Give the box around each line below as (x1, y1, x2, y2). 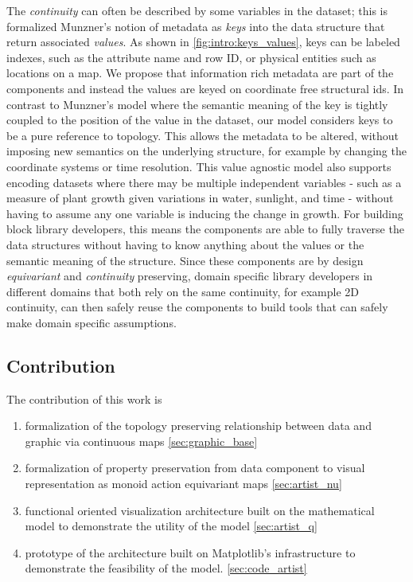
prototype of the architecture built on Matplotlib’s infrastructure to (25, 544, 356, 561)
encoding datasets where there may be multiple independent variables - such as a (6, 174, 402, 190)
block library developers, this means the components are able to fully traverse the (6, 221, 404, 237)
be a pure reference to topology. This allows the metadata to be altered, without (6, 127, 399, 143)
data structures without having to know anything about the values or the (6, 236, 364, 252)
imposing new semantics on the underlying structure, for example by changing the (6, 143, 407, 159)
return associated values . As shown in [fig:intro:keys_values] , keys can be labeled (6, 33, 400, 50)
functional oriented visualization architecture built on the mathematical (25, 502, 375, 518)
